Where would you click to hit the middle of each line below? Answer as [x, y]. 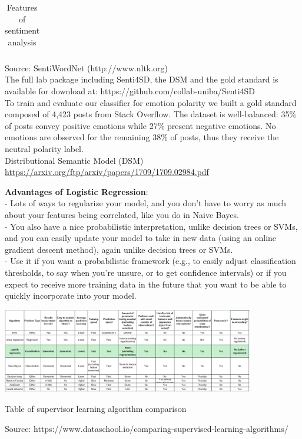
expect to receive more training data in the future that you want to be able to [146, 284]
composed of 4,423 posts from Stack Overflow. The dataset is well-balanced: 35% [151, 114]
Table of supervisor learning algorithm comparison [96, 408]
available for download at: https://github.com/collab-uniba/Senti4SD [130, 91]
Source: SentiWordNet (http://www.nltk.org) [87, 67]
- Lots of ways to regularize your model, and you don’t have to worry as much [146, 203]
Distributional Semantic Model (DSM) [74, 160]
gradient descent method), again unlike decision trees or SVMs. [119, 249]
